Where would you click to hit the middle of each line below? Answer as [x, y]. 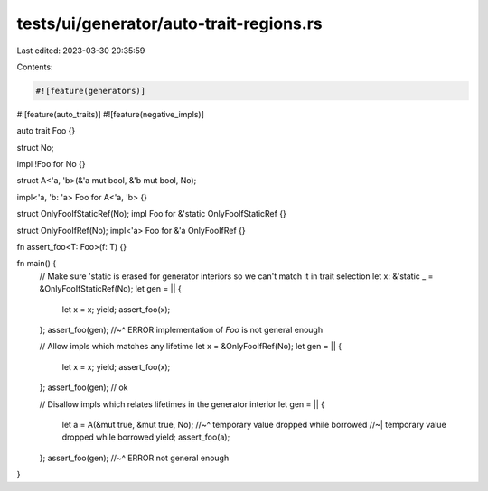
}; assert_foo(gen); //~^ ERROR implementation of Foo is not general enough [181, 329]
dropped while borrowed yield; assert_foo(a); [146, 437]
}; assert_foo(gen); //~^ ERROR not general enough [134, 458]
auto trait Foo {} [46, 131]
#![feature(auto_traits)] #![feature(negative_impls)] [111, 114]
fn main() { [37, 264]
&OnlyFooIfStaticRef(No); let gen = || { [111, 289]
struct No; [35, 147]
